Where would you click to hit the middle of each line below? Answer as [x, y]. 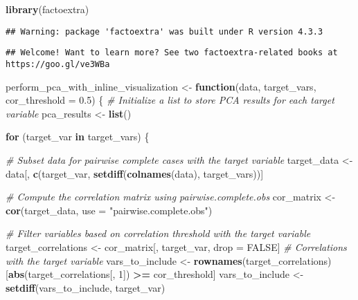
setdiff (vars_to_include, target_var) [86, 287]
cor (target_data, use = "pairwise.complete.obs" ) [109, 210]
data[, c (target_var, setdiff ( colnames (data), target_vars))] [135, 173]
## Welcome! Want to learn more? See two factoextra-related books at [172, 53]
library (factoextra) [47, 9]
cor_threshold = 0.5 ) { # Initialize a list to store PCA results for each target [170, 100]
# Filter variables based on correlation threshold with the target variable [158, 233]
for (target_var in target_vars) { [78, 137]
